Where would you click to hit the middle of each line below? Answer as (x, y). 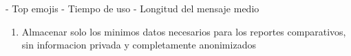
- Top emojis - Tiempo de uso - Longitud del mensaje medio (132, 8)
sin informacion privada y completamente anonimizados (139, 45)
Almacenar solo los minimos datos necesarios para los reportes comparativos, (184, 31)
